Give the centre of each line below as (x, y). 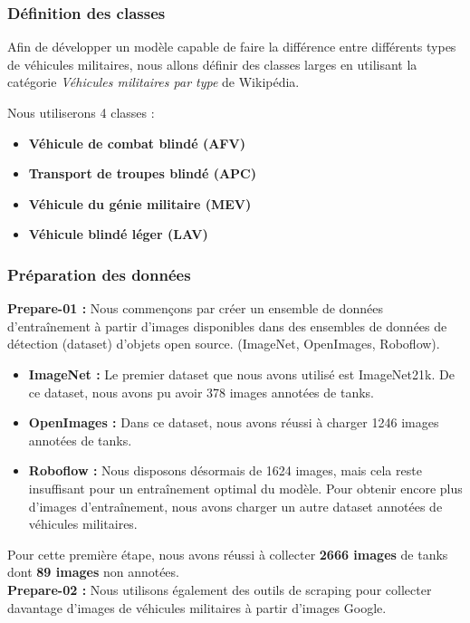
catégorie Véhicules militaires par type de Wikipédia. (153, 82)
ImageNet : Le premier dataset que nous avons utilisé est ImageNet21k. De (241, 374)
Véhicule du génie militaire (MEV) (140, 203)
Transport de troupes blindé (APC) (143, 173)
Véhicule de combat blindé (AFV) (137, 143)
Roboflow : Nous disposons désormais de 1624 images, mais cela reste (225, 470)
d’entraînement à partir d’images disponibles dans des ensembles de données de (227, 326)
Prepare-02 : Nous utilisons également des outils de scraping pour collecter (220, 589)
